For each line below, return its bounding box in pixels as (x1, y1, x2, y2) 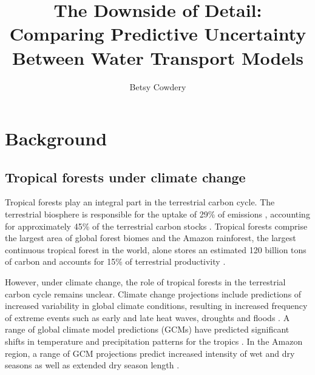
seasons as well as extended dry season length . (5, 359, 180, 371)
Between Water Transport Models (12, 45, 303, 70)
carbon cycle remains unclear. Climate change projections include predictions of (5, 287, 302, 300)
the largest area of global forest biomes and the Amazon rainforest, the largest (5, 231, 296, 244)
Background (5, 126, 107, 151)
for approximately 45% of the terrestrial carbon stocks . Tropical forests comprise (5, 219, 308, 232)
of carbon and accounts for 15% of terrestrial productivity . (5, 255, 226, 268)
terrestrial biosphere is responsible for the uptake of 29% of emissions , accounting (5, 208, 310, 221)
